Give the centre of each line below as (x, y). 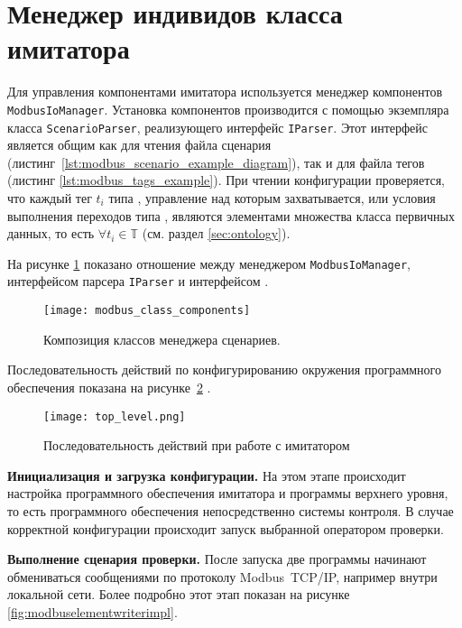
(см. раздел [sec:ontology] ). (216, 233)
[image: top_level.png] (115, 416)
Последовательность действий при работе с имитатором (197, 445)
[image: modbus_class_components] (147, 311)
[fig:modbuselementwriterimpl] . (92, 611)
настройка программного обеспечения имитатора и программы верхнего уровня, (228, 493)
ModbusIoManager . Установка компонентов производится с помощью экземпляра (228, 109)
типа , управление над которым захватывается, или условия (272, 198)
